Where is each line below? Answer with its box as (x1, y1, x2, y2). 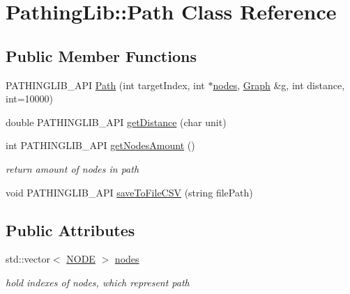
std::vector (6, 252, 50, 266)
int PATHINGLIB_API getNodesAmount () (6, 138, 195, 153)
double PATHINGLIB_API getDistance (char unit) (6, 114, 227, 129)
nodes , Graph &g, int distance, (213, 77, 345, 92)
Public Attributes (6, 219, 135, 240)
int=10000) (6, 91, 54, 106)
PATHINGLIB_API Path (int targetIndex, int (6, 77, 205, 92)
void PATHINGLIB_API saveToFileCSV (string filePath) (6, 185, 253, 199)
